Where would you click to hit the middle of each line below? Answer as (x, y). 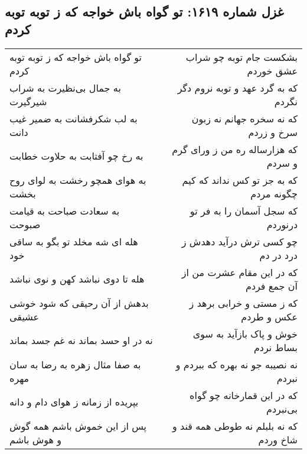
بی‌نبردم (282, 408)
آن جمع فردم (271, 286)
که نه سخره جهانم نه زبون (244, 118)
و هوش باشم (35, 439)
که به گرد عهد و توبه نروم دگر (237, 87)
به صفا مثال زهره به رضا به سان (75, 364)
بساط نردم (275, 347)
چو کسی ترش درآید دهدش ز (239, 241)
